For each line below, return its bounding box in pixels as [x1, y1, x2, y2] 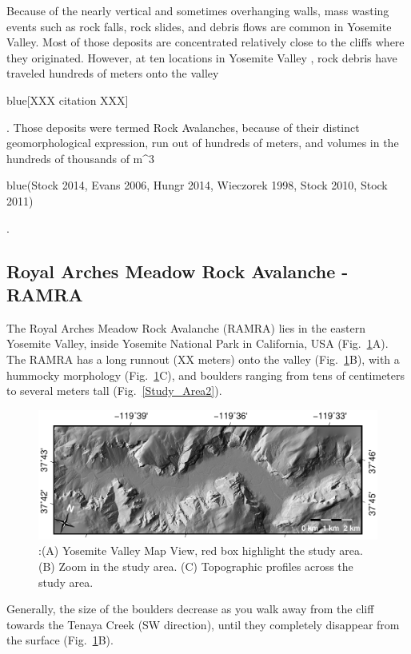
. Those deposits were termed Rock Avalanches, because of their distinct [6, 118, 360, 135]
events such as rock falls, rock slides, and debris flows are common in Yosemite [6, 18, 392, 34]
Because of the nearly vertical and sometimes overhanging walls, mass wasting [6, 2, 389, 18]
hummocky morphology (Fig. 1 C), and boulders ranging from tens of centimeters [6, 366, 405, 383]
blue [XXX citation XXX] [6, 91, 129, 108]
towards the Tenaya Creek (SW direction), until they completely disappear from [6, 616, 400, 632]
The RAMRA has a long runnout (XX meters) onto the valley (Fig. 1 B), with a [6, 350, 400, 367]
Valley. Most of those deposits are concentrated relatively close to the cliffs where [6, 34, 405, 50]
